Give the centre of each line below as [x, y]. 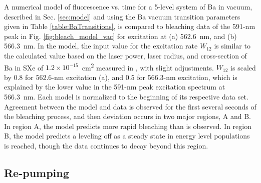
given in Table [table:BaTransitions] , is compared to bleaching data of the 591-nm [130, 26]
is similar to [232, 46]
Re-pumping [37, 172]
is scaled [243, 67]
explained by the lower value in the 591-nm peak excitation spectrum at [115, 87]
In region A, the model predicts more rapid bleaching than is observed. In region [128, 126]
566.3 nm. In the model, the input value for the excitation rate [101, 46]
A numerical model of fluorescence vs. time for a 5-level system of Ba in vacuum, [128, 6]
